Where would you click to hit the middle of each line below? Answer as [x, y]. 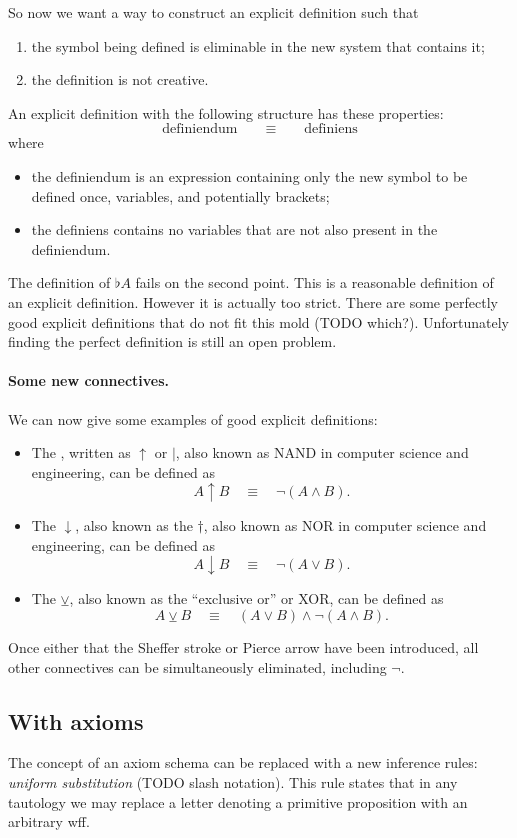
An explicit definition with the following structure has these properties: [226, 112]
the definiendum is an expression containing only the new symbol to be [249, 175]
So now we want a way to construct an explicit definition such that [213, 12]
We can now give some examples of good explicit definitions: [193, 418]
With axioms [76, 720]
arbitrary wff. [49, 821]
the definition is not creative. [120, 79]
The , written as [81, 452]
